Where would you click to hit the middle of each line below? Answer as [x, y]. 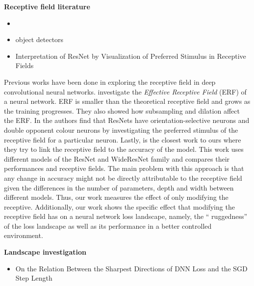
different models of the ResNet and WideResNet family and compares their [117, 158]
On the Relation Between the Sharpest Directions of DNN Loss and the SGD [131, 268]
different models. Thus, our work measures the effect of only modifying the [116, 197]
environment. [24, 235]
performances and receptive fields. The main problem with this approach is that [124, 168]
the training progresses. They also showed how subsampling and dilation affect [122, 110]
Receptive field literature [47, 6]
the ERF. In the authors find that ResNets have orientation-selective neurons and [127, 120]
